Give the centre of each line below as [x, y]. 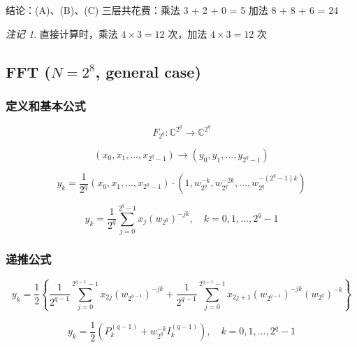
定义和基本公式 [46, 105]
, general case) [148, 71]
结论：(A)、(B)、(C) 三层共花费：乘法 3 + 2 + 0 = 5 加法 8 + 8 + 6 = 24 [172, 10]
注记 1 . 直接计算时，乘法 [62, 33]
